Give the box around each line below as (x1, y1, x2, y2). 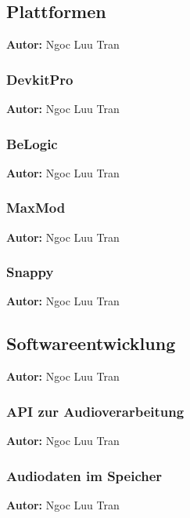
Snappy (6, 262, 54, 282)
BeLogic (6, 133, 58, 153)
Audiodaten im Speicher (6, 465, 163, 485)
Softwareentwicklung (6, 331, 176, 356)
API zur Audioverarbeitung (6, 401, 185, 421)
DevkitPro (6, 69, 73, 89)
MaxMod (6, 198, 66, 217)
